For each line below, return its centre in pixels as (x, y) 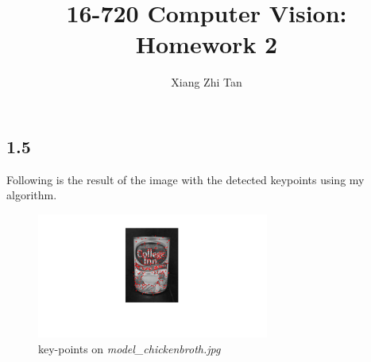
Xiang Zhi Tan (207, 82)
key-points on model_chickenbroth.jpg (129, 348)
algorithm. (32, 195)
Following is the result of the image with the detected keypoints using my (185, 179)
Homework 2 (207, 44)
